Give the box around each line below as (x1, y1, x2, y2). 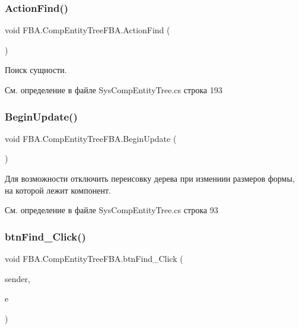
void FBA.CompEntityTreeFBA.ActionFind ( (5, 24, 170, 36)
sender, (5, 272, 30, 284)
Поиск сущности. (5, 64, 67, 76)
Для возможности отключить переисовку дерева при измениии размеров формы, (5, 172, 295, 184)
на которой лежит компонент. (5, 184, 111, 196)
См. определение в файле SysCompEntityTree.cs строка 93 (5, 204, 218, 216)
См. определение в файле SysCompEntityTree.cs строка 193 (5, 84, 222, 96)
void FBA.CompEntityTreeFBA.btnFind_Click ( (5, 252, 183, 264)
